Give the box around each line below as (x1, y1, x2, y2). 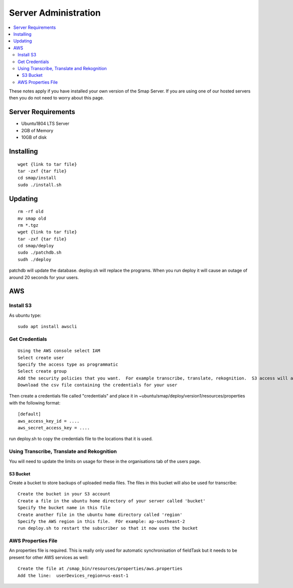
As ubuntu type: (9, 312, 42, 318)
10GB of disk (21, 135, 47, 141)
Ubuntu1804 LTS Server (21, 120, 69, 127)
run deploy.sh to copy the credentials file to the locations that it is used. (9, 436, 153, 442)
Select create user (18, 355, 64, 360)
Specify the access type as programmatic (18, 361, 118, 367)
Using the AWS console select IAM (18, 348, 100, 353)
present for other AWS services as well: (9, 554, 89, 560)
